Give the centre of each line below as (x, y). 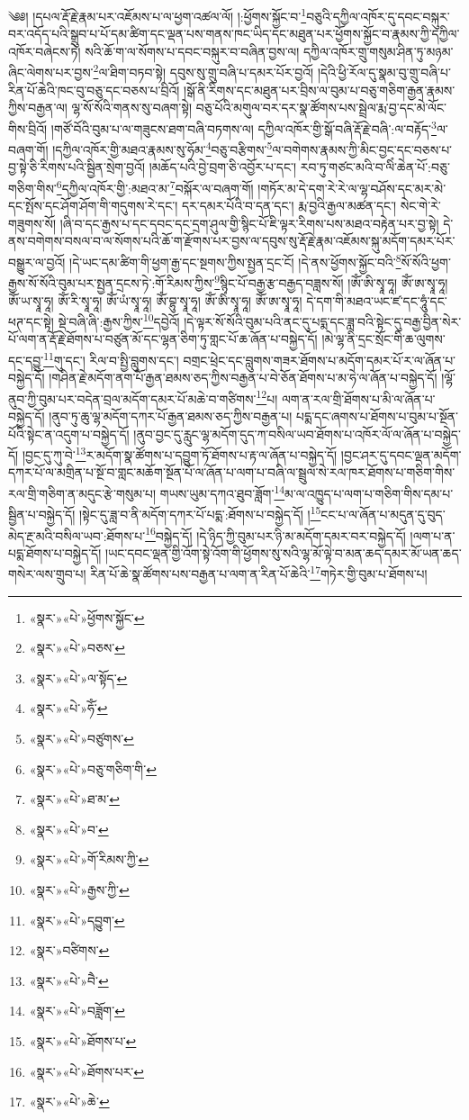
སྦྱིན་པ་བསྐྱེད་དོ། (42, 514)
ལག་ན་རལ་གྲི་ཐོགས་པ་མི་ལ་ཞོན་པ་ (358, 398)
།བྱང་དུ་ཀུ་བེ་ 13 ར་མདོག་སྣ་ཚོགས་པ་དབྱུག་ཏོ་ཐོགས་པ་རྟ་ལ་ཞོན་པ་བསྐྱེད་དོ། (180, 453)
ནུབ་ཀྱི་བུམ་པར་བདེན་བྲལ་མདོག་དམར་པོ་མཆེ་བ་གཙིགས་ (132, 398)
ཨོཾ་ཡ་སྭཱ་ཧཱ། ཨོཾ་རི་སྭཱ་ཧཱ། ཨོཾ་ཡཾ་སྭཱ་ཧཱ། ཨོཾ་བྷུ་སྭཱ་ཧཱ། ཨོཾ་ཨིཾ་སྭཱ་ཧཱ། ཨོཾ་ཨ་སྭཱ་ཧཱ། (155, 300)
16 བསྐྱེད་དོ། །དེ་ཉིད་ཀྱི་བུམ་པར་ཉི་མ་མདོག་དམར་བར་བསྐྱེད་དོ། (275, 534)
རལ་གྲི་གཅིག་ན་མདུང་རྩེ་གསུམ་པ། (82, 493)
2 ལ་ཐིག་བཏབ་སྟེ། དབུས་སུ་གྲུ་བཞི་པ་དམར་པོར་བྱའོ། (203, 71)
